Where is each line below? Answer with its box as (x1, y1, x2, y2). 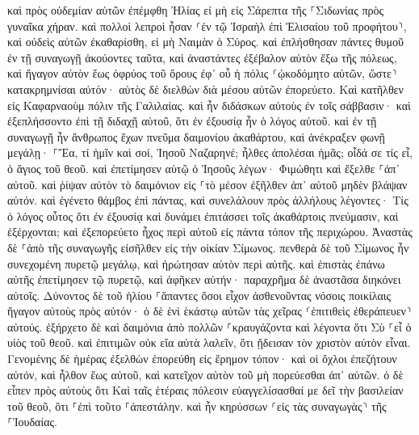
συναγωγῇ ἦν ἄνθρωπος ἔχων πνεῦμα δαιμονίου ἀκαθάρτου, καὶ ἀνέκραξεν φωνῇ (7, 128, 385, 145)
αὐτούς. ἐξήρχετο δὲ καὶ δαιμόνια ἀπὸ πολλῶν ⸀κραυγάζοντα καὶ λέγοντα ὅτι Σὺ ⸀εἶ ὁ (7, 318, 412, 335)
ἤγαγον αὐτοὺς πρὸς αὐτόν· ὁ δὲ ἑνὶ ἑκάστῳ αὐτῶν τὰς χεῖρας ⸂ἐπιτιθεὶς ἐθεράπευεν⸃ (7, 302, 412, 319)
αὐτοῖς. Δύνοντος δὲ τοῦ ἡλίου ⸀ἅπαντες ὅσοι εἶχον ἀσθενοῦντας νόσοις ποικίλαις (7, 286, 392, 303)
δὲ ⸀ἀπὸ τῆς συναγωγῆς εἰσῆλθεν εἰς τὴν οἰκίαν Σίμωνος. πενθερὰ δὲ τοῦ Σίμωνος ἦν (7, 239, 409, 256)
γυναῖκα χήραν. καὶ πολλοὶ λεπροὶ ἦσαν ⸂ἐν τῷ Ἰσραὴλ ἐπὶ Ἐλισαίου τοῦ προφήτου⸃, (7, 17, 407, 34)
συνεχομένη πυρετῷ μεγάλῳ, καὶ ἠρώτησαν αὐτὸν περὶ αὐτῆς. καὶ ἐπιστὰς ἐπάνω (7, 255, 385, 272)
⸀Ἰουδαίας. (7, 413, 57, 430)
